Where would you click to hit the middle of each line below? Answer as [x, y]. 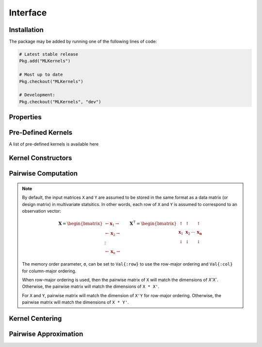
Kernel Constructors [41, 158]
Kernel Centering [35, 318]
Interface [28, 13]
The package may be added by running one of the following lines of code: [83, 42]
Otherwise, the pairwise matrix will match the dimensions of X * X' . [91, 286]
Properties [25, 117]
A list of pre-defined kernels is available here [54, 144]
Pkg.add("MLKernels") [45, 61]
